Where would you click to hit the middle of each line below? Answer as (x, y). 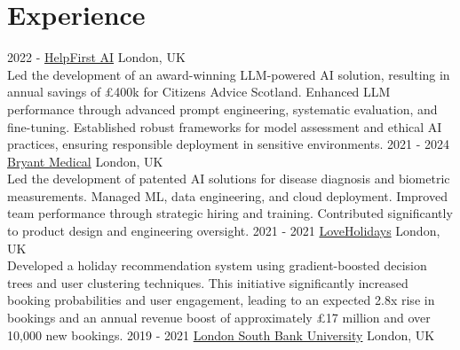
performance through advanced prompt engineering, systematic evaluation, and (222, 109)
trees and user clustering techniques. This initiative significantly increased (208, 282)
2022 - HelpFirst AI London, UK (96, 57)
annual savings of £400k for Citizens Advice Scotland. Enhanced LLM (199, 92)
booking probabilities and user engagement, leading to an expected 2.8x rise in (221, 300)
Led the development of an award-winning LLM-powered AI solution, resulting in (229, 74)
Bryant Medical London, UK (85, 161)
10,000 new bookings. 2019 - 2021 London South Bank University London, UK (221, 334)
